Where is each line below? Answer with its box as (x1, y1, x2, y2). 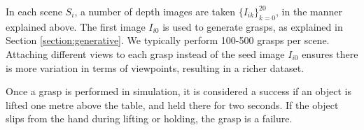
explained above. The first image (6, 19, 146, 34)
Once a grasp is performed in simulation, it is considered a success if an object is (6, 84, 351, 99)
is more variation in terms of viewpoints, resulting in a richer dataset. (6, 60, 304, 75)
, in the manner (276, 4, 342, 18)
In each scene (6, 4, 62, 18)
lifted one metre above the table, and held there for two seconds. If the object (6, 97, 339, 112)
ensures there (302, 46, 358, 61)
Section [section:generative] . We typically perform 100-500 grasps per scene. (6, 33, 330, 48)
